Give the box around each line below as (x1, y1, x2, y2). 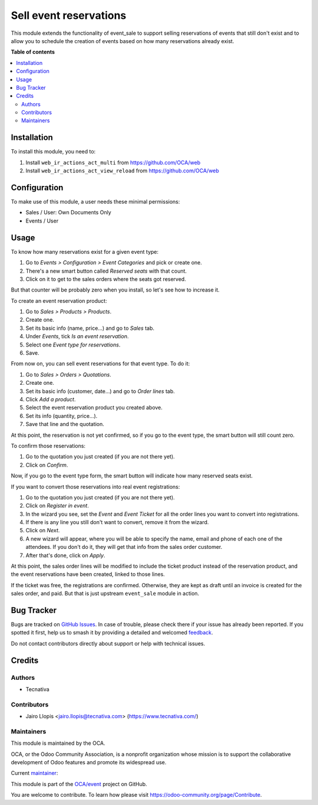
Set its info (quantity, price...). (25, 412, 98, 419)
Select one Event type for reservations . (25, 341, 121, 348)
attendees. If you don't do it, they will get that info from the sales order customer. (25, 544, 223, 551)
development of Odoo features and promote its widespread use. (11, 759, 167, 766)
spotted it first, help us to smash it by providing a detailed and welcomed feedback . (11, 629, 213, 636)
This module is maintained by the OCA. (11, 739, 105, 747)
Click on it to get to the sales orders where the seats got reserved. (25, 275, 187, 283)
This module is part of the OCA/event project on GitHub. (11, 780, 147, 787)
